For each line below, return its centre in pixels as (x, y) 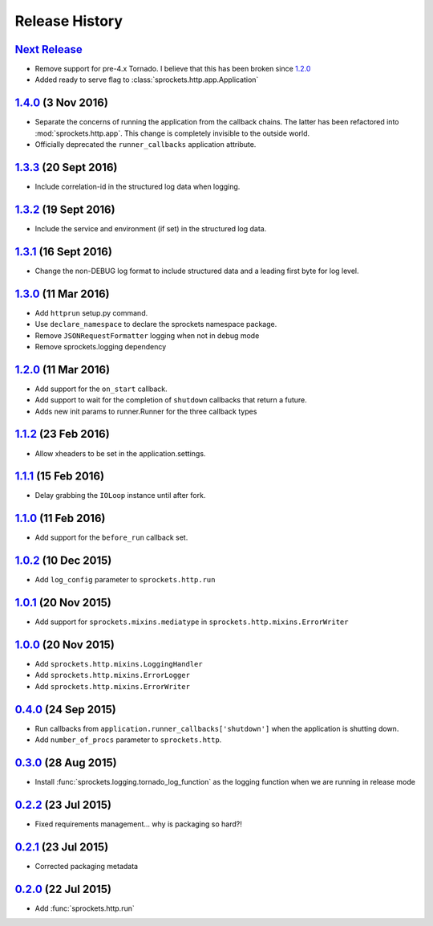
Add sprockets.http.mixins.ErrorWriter (112, 686)
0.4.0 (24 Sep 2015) (65, 710)
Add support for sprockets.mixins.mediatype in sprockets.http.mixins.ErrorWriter (192, 622)
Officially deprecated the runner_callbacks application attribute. (146, 145)
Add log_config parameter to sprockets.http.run (125, 580)
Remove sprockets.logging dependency (101, 346)
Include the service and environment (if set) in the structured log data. (151, 228)
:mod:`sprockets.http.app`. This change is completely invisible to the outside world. (172, 133)
